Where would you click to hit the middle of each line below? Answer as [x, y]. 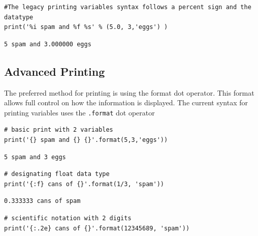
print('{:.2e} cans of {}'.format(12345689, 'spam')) [97, 228]
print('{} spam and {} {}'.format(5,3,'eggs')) [86, 140]
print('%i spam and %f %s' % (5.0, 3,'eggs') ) [86, 27]
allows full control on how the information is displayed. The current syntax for [126, 102]
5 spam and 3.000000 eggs [48, 44]
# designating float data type [57, 174]
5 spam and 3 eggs [35, 157]
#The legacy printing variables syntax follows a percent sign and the [128, 7]
